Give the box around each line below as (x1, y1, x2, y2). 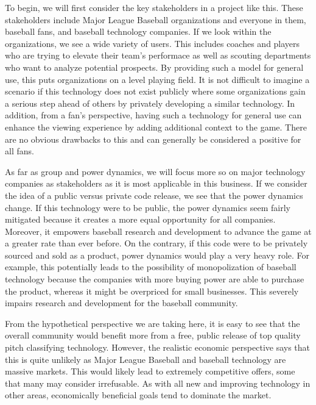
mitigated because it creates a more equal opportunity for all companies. (5, 213, 276, 226)
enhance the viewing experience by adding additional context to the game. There (5, 120, 307, 133)
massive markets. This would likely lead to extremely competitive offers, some (5, 365, 295, 378)
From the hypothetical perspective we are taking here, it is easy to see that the (5, 317, 300, 329)
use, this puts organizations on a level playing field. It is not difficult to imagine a (5, 73, 310, 85)
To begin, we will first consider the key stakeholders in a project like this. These (5, 1, 303, 13)
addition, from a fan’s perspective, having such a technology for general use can (5, 109, 302, 121)
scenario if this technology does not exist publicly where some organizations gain (5, 85, 306, 98)
